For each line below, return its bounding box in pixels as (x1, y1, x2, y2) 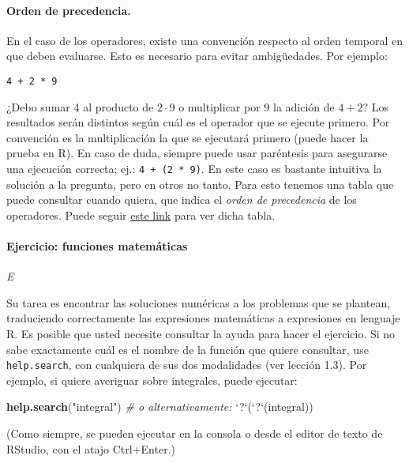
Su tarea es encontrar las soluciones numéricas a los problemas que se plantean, (6, 294, 391, 311)
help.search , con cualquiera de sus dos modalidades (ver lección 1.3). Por (6, 356, 367, 373)
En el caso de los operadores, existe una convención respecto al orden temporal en (6, 32, 403, 48)
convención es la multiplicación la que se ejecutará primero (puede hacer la (6, 129, 369, 145)
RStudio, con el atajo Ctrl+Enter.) (6, 440, 176, 457)
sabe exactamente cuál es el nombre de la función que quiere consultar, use (6, 341, 369, 357)
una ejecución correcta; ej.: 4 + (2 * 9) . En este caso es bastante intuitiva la (6, 160, 382, 177)
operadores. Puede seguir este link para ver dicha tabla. (6, 206, 276, 223)
